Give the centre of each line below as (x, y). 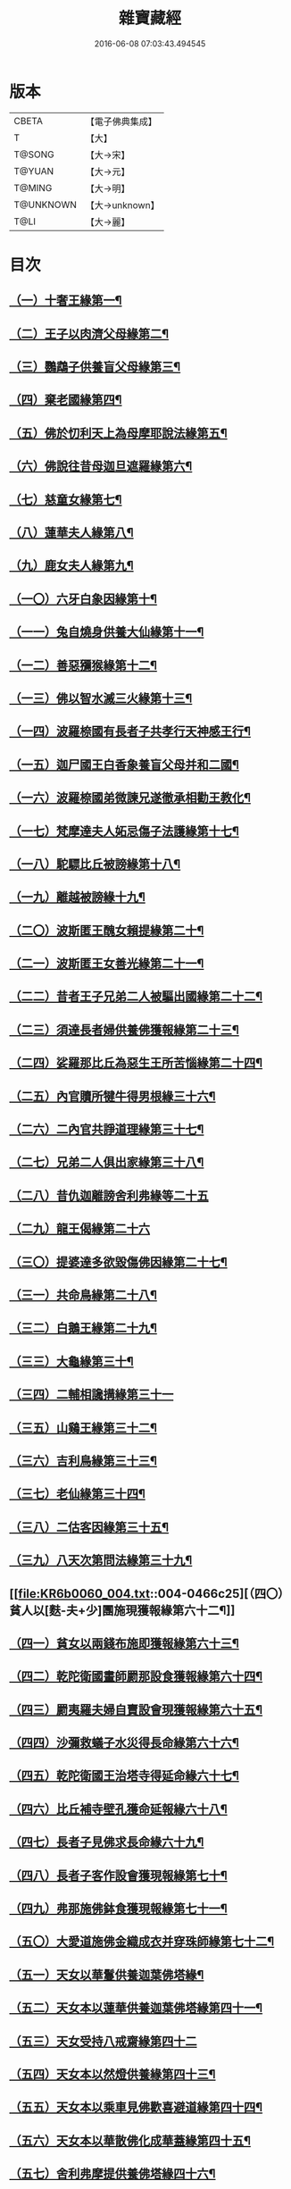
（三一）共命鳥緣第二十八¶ (83, 1295)
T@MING (33, 188)
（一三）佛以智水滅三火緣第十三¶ (101, 698)
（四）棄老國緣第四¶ (66, 400)
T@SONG (34, 155)
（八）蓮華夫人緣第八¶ (71, 533)
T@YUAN (34, 171)
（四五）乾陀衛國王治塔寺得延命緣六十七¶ (124, 1776)
